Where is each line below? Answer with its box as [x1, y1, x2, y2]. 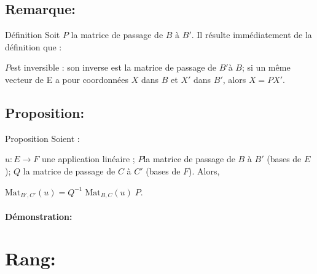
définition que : [5, 40, 62, 53]
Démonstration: [5, 209, 72, 222]
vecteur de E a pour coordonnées [5, 72, 129, 85]
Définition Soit [5, 28, 60, 41]
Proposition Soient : [5, 131, 80, 144]
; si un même [242, 61, 291, 74]
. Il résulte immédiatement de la [191, 28, 312, 41]
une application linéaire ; [42, 152, 135, 165]
